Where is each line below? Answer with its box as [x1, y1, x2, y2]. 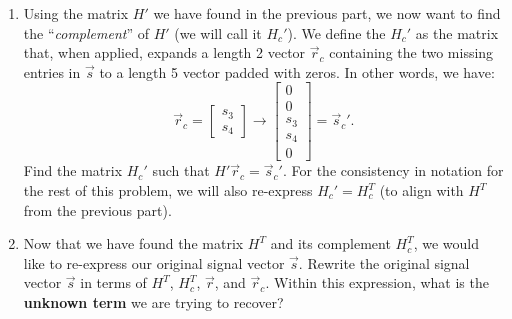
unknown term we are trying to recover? [23, 292, 284, 312]
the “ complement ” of [23, 22, 149, 43]
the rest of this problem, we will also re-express [23, 180, 313, 201]
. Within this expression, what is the [265, 272, 489, 293]
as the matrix [415, 22, 499, 43]
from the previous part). [23, 199, 172, 220]
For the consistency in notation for [291, 160, 504, 181]
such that [152, 160, 210, 181]
